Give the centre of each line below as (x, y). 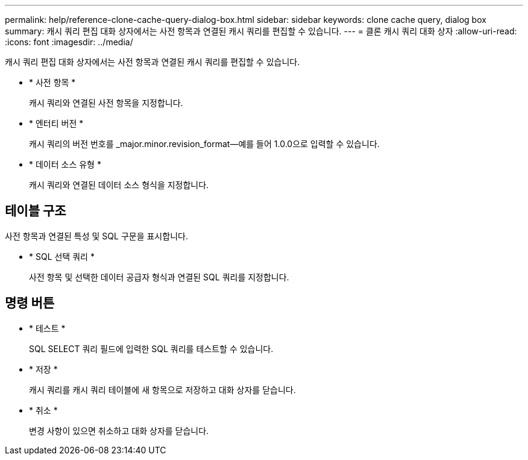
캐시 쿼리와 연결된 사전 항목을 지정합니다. (106, 103)
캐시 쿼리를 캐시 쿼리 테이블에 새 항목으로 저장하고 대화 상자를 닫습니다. (162, 389)
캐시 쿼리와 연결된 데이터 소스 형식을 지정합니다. (119, 185)
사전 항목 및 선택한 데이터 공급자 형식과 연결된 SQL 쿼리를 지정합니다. (159, 277)
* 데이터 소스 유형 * (65, 164)
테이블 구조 (36, 211)
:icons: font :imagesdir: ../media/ (69, 42)
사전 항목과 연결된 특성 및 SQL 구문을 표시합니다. (96, 236)
